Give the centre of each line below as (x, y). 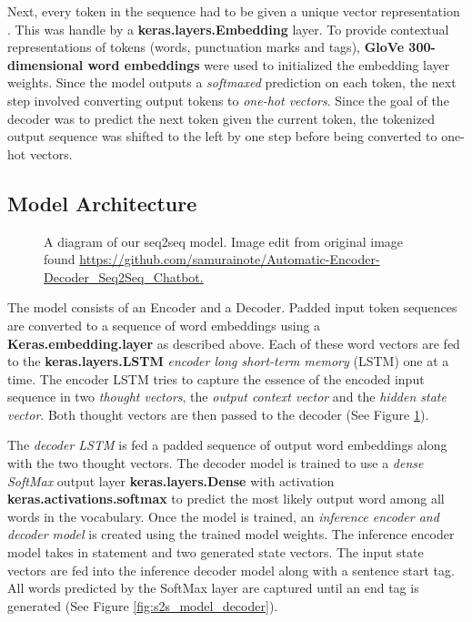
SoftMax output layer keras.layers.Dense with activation (171, 480)
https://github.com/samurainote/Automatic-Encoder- (230, 259)
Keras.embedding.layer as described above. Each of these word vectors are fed (234, 343)
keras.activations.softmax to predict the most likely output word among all (226, 499)
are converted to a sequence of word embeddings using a (164, 325)
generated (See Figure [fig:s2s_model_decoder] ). (143, 605)
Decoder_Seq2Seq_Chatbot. (124, 276)
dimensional (45, 64)
